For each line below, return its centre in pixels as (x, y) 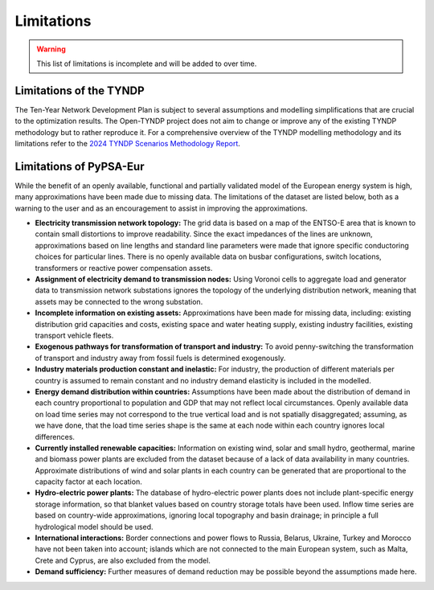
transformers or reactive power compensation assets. (124, 268)
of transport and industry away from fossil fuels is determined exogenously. (160, 358)
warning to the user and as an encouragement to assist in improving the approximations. (162, 208)
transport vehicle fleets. (74, 335)
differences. (55, 436)
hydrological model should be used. (94, 526)
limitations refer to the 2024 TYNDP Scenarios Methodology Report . (128, 144)
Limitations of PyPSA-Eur (80, 166)
